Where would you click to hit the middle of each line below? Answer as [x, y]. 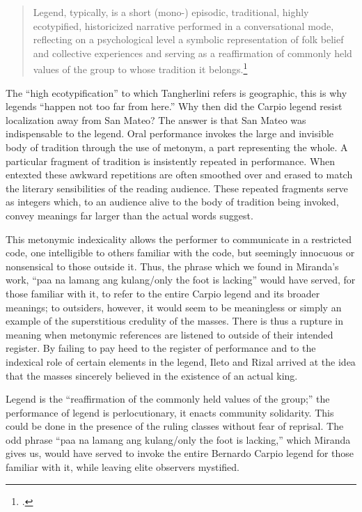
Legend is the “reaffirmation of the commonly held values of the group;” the [168, 399]
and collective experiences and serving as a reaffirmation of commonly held [192, 53]
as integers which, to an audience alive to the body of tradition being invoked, [172, 202]
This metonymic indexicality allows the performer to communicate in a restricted [179, 239]
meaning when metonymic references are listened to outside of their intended [170, 334]
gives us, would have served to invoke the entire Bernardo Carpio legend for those [180, 453]
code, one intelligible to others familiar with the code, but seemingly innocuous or [180, 253]
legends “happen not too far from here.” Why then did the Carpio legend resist [174, 106]
